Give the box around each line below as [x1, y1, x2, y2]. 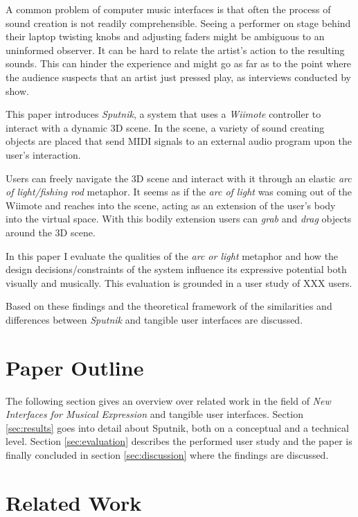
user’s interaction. [6, 147, 81, 161]
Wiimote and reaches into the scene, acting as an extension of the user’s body [6, 198, 336, 212]
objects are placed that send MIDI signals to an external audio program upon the [6, 134, 352, 148]
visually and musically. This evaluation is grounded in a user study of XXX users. [6, 275, 352, 290]
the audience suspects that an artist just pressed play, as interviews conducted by [6, 69, 351, 84]
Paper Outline [6, 353, 144, 381]
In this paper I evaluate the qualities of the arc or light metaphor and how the [6, 248, 339, 263]
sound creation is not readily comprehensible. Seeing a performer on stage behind [6, 15, 351, 30]
